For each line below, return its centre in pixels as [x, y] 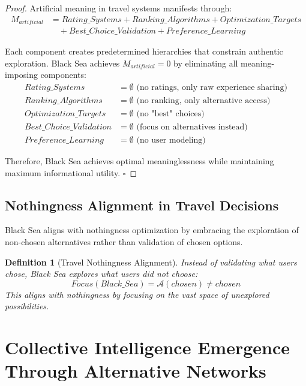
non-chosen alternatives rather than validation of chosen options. [124, 242]
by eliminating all [206, 63]
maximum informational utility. [63, 172]
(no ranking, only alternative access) [203, 100]
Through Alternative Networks [136, 371]
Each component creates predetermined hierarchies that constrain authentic [144, 51]
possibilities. [27, 306]
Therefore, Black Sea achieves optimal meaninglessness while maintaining [139, 161]
